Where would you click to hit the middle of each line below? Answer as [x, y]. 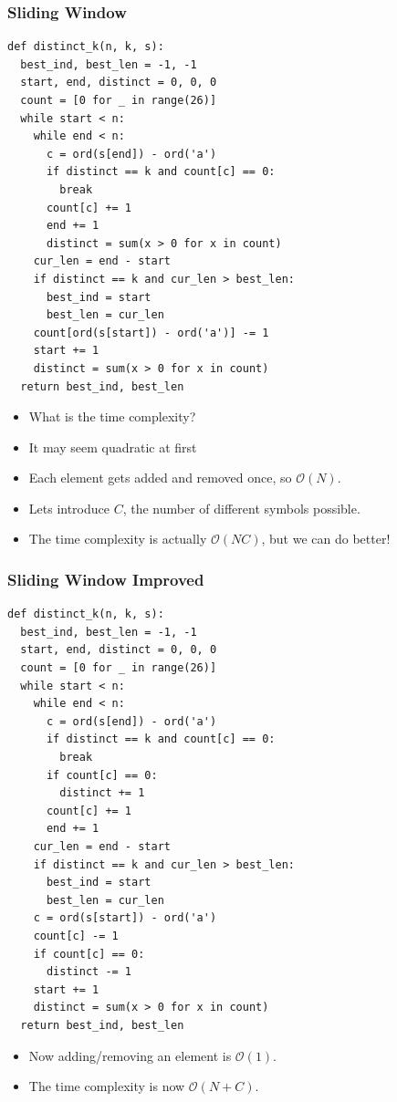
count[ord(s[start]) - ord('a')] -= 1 [151, 333]
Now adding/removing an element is [130, 1055]
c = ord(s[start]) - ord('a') [125, 918]
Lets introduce [69, 508]
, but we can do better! [326, 539]
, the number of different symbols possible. [241, 508]
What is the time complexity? [112, 416]
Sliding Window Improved [106, 579]
